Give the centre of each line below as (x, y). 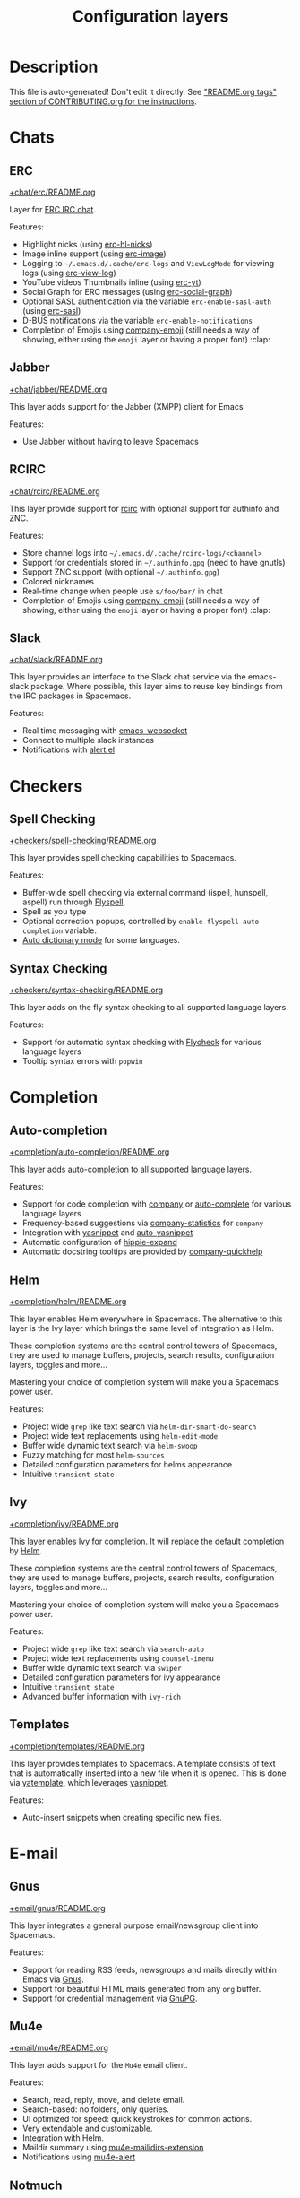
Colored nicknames (58, 581)
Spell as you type (54, 912)
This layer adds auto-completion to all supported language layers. (131, 1169)
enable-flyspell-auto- (221, 922)
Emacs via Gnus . (53, 1979)
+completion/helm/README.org (68, 1301)
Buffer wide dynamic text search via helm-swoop (110, 1445)
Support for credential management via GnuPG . (110, 1998)
